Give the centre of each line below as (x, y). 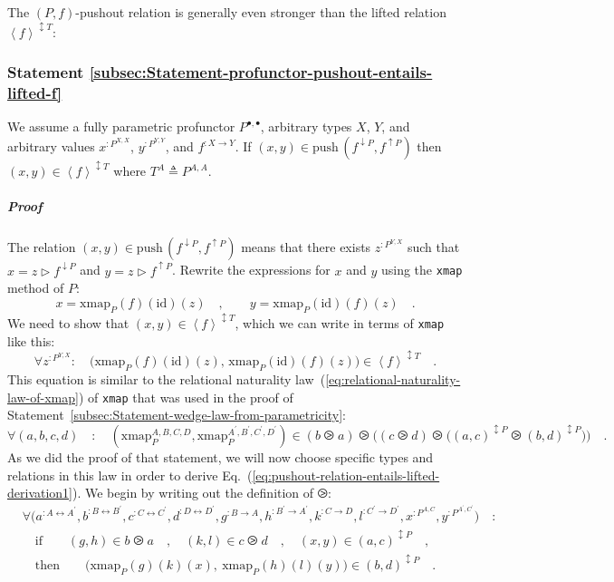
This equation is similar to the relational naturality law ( (167, 379)
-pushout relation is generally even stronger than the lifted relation (261, 12)
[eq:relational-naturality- (393, 379)
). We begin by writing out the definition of (193, 493)
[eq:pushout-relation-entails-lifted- (346, 475)
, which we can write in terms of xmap (340, 322)
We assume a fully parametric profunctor (121, 126)
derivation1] (40, 493)
